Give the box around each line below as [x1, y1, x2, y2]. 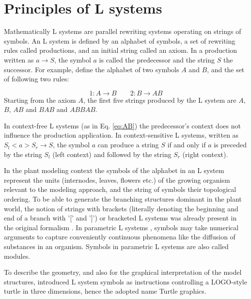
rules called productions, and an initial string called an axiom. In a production [4, 45, 237, 55]
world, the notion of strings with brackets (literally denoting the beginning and [4, 203, 238, 213]
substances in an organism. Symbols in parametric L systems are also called [4, 241, 229, 251]
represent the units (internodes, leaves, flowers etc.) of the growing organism [4, 174, 230, 185]
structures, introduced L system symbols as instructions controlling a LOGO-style [4, 276, 247, 286]
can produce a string [97, 140, 159, 150]
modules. [4, 251, 31, 261]
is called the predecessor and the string [99, 54, 215, 64]
